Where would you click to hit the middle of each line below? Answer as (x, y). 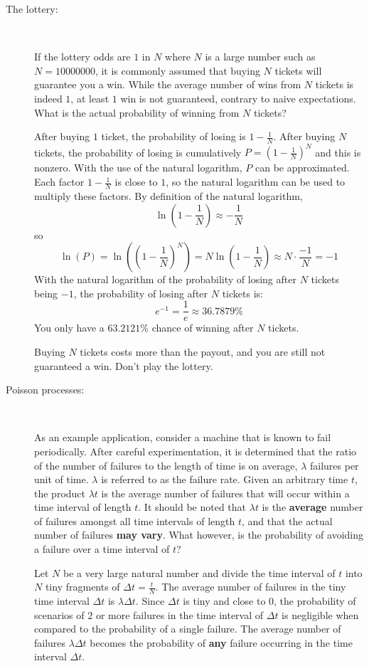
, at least (90, 98)
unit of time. (61, 479)
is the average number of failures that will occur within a (225, 493)
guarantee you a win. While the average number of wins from (168, 84)
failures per (334, 465)
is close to (136, 182)
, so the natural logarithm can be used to (256, 182)
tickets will (298, 70)
